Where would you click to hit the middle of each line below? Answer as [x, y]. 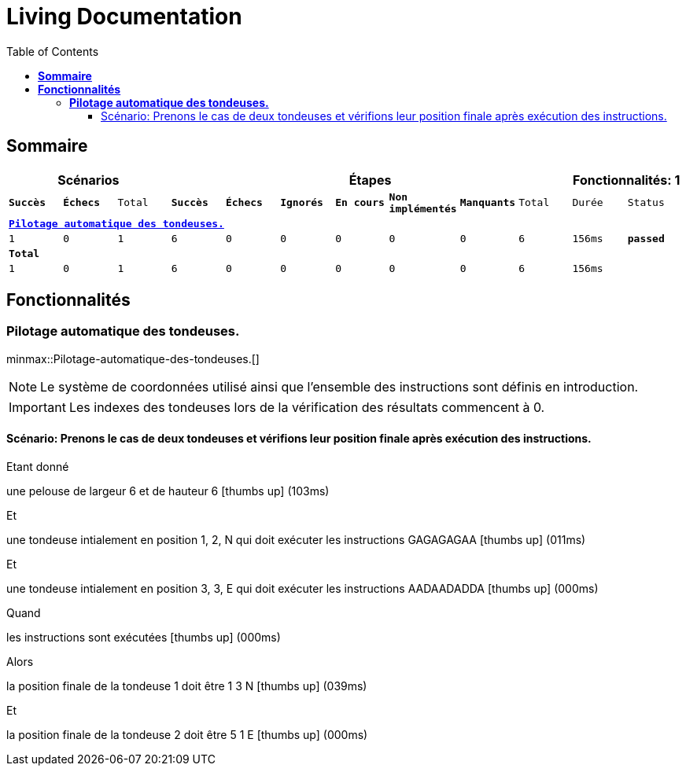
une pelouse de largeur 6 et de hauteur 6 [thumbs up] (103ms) [168, 491]
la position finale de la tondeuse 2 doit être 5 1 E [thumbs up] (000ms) [187, 735]
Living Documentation [124, 17]
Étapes [370, 180]
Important [37, 407]
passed [646, 238]
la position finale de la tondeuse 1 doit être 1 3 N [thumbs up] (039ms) [187, 686]
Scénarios [89, 180]
